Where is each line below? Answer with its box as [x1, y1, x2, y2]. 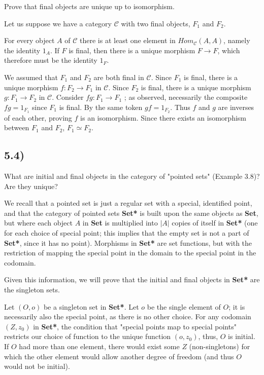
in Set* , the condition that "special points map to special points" [33, 321, 237, 331]
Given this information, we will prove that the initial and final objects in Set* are [4, 274, 260, 285]
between [4, 122, 29, 133]
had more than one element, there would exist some [19, 341, 180, 351]
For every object [4, 35, 55, 46]
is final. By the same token [59, 101, 143, 112]
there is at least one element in [80, 35, 176, 46]
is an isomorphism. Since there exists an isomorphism [80, 112, 246, 123]
